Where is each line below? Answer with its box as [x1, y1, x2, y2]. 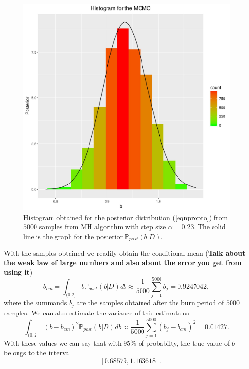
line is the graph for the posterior [23, 231, 123, 241]
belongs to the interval [4, 347, 71, 357]
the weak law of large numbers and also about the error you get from [4, 257, 242, 267]
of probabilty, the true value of [138, 338, 230, 348]
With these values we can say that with [4, 338, 122, 348]
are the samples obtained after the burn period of [76, 297, 224, 308]
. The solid [194, 221, 226, 232]
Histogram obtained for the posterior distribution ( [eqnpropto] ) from [23, 212, 228, 222]
